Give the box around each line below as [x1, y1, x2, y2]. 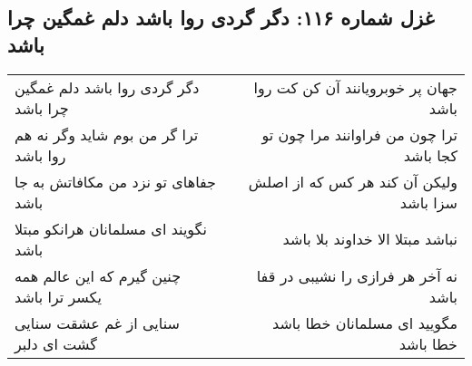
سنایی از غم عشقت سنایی [15, 312, 180, 333]
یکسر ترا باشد [15, 285, 102, 307]
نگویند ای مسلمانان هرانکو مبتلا [15, 217, 207, 239]
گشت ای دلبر [15, 332, 97, 354]
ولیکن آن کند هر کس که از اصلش [248, 170, 457, 192]
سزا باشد [399, 191, 457, 213]
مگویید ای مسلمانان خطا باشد [272, 312, 457, 333]
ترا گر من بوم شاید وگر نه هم [15, 123, 199, 145]
